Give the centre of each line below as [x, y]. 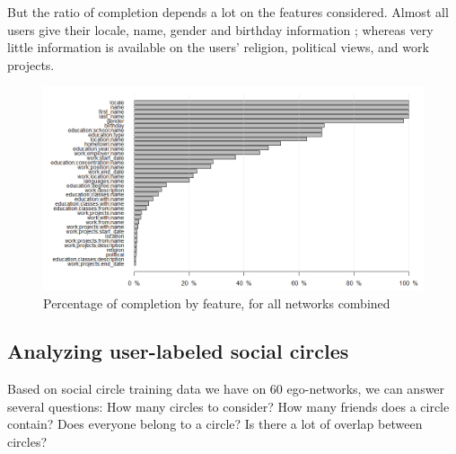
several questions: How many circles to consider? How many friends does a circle [228, 406]
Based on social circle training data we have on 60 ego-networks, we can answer [226, 389]
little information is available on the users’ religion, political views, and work [218, 47]
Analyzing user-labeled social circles [178, 351]
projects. [31, 64]
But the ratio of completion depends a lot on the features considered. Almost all [228, 12]
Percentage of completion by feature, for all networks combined [217, 303]
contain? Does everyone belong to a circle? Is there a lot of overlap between [215, 424]
